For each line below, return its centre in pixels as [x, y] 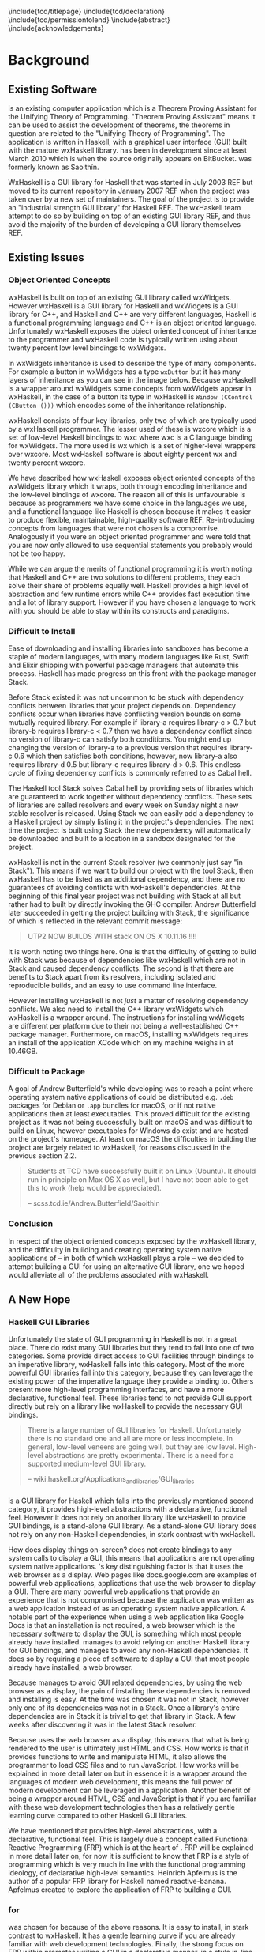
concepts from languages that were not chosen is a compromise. [114, 528]
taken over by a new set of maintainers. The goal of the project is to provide [131, 199]
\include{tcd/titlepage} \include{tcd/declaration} [87, 11]
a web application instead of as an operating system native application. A [127, 1608]
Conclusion [31, 1224]
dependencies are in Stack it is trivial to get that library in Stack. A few [122, 1716]
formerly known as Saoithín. [54, 167]
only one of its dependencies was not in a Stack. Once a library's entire [124, 1708]
